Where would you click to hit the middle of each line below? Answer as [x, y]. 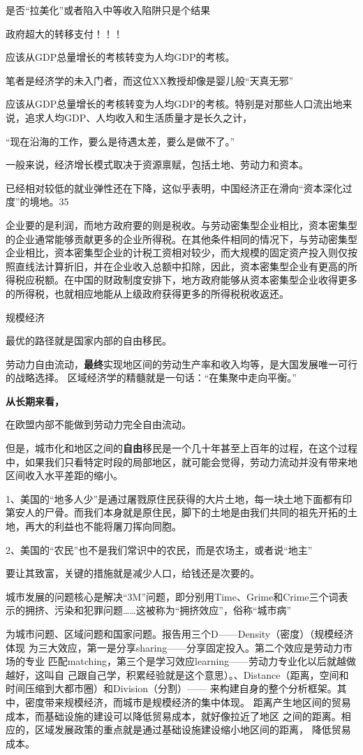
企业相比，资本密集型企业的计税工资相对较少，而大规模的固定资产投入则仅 [177, 252]
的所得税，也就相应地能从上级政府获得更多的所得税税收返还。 [147, 293]
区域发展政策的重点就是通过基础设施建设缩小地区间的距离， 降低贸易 [193, 730]
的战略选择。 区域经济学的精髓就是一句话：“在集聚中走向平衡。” [151, 377]
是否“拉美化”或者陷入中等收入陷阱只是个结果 [108, 10]
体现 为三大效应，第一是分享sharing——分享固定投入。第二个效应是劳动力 [175, 647]
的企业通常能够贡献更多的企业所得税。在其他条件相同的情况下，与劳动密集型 [181, 239]
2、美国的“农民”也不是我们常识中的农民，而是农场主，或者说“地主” [159, 549]
